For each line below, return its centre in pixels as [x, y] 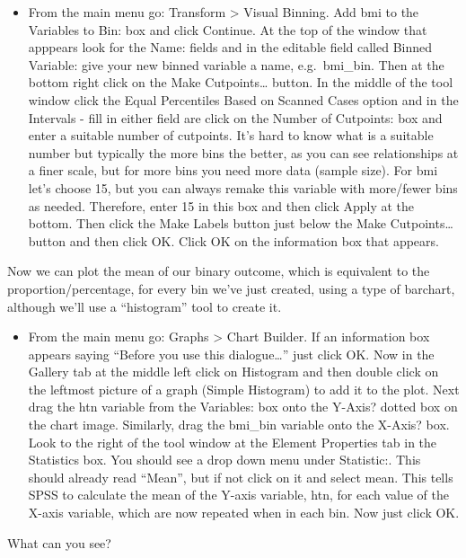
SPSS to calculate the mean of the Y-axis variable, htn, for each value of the [238, 495]
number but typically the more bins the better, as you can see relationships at [243, 152]
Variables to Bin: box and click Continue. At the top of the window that [228, 29]
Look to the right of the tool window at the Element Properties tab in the [233, 442]
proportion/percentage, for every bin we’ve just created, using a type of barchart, [231, 288]
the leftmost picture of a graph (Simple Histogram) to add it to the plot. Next [244, 389]
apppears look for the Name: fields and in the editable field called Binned [230, 47]
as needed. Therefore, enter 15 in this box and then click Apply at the [221, 205]
